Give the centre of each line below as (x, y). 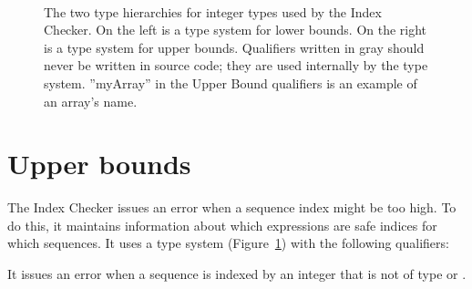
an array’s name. (91, 101)
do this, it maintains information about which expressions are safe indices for (222, 225)
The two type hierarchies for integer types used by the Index (213, 11)
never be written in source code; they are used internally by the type (236, 65)
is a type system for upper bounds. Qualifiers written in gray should (234, 47)
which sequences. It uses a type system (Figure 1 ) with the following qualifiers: (228, 243)
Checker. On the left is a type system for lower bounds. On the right (236, 30)
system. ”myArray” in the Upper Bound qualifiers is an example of (231, 83)
